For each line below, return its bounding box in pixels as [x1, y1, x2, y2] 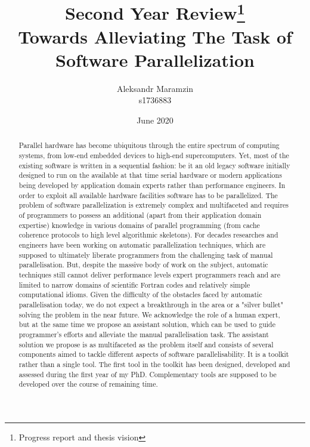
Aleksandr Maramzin [116, 82, 194, 94]
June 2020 [137, 114, 173, 127]
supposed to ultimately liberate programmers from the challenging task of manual [18, 249, 273, 260]
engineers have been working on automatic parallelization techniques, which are [18, 239, 266, 249]
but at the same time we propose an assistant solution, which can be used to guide [18, 319, 275, 329]
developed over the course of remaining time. [18, 379, 158, 389]
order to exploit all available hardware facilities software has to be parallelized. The [18, 190, 278, 200]
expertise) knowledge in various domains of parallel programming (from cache [18, 220, 260, 230]
